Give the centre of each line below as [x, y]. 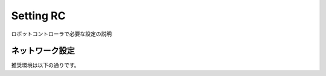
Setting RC [38, 16]
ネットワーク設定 [43, 51]
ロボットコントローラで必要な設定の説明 [61, 34]
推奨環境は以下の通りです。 [45, 65]
